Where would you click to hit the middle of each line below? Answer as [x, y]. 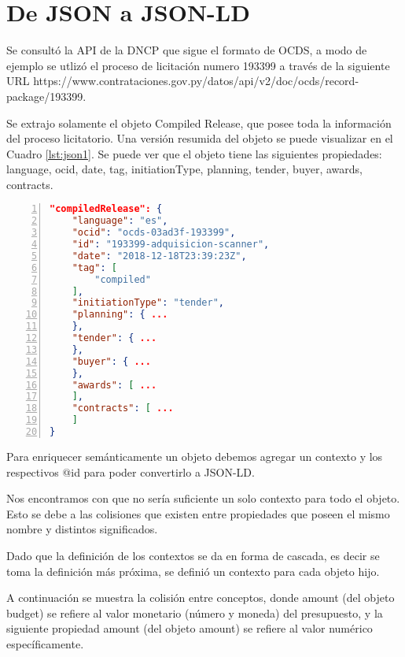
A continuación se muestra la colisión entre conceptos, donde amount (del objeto [201, 598]
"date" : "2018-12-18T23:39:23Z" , [159, 256]
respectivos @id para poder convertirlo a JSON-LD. [131, 471]
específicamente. [45, 643]
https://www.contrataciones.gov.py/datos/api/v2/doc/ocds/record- [196, 81]
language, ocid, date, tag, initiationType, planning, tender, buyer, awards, [184, 169]
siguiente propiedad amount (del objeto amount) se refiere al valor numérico [190, 628]
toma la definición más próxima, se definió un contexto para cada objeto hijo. [193, 571]
